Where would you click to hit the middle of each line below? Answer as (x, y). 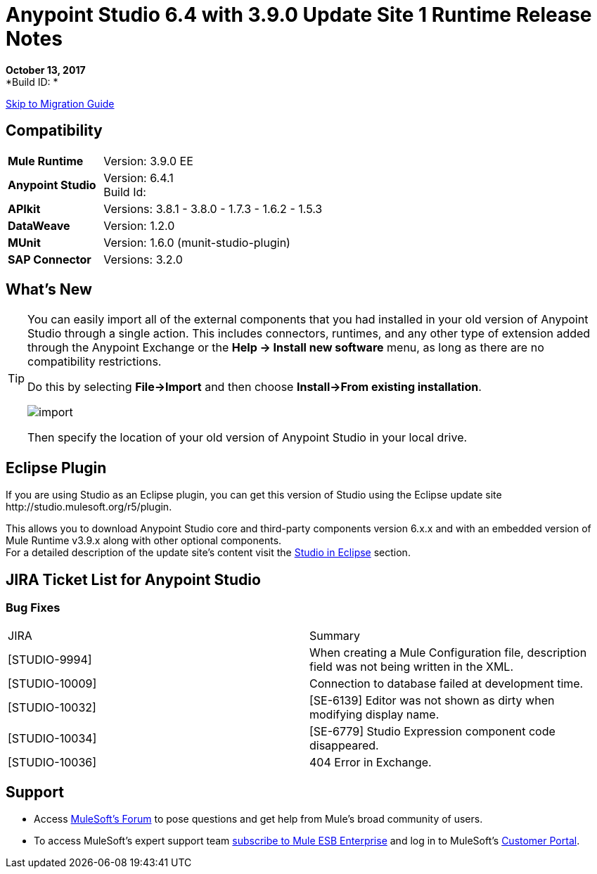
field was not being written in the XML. (411, 666)
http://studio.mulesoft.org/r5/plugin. (89, 507)
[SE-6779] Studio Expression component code (432, 731)
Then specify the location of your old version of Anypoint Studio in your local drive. (248, 438)
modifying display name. (374, 714)
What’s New (49, 290)
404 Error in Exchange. (371, 762)
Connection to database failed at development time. (447, 683)
